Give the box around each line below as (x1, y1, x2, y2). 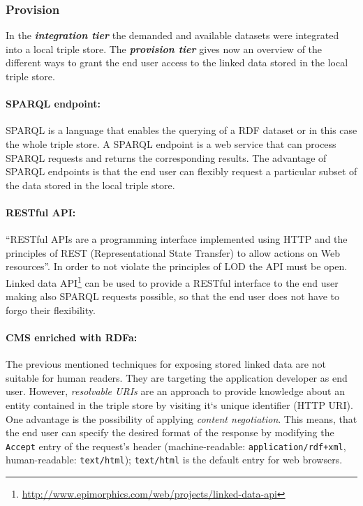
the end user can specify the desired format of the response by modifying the (6, 425, 334, 440)
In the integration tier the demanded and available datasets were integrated (6, 28, 339, 43)
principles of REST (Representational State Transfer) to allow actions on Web (6, 245, 341, 260)
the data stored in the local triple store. (6, 177, 175, 192)
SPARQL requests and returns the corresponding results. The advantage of (6, 150, 327, 165)
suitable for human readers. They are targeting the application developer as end (6, 370, 348, 385)
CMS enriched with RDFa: (6, 329, 138, 344)
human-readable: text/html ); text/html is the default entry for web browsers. (6, 452, 343, 467)
